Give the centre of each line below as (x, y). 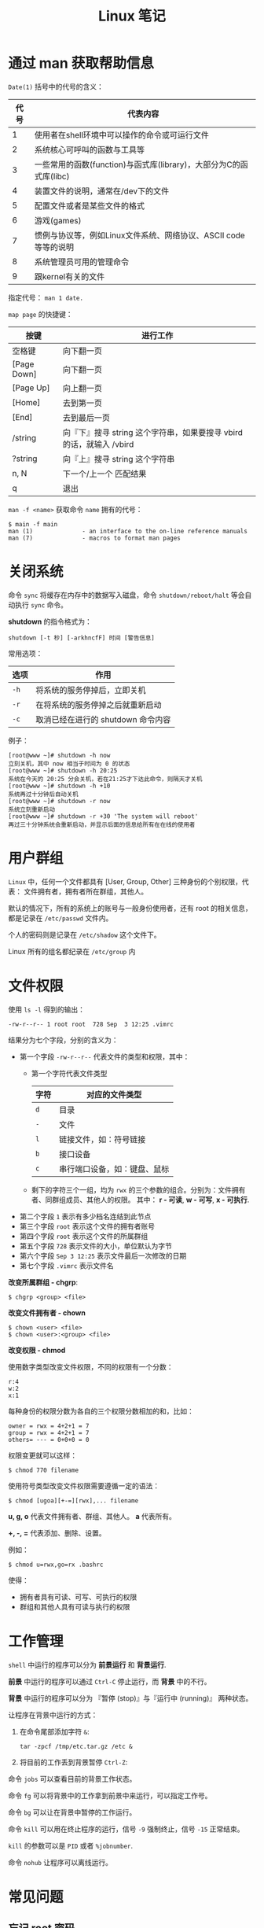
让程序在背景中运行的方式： (53, 1715)
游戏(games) (58, 220)
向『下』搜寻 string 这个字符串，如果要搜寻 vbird (153, 432)
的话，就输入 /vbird (98, 444)
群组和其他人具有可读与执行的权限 (75, 1606)
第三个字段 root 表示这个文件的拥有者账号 (87, 1226)
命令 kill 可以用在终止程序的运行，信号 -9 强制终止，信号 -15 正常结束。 (126, 1829)
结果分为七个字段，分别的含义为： (63, 1040)
